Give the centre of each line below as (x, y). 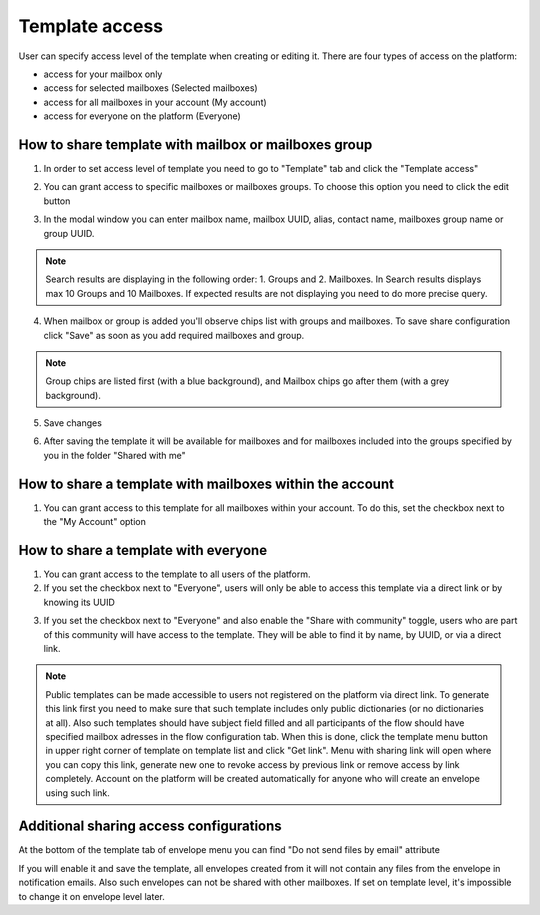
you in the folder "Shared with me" (115, 455)
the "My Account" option (95, 522)
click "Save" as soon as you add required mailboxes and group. (174, 335)
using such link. (77, 792)
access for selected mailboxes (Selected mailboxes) (151, 88)
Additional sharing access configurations (150, 826)
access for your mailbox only (103, 74)
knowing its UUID (79, 602)
